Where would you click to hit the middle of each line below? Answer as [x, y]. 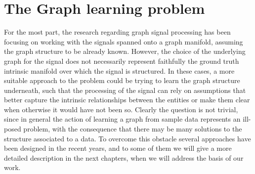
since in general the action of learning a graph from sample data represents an [122, 119]
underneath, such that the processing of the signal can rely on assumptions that [125, 90]
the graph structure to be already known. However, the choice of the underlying [125, 51]
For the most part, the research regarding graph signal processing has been [117, 32]
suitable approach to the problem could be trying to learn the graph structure [122, 80]
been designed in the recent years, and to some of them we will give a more [118, 148]
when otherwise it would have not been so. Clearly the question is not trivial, [121, 109]
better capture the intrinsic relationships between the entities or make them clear [127, 100]
